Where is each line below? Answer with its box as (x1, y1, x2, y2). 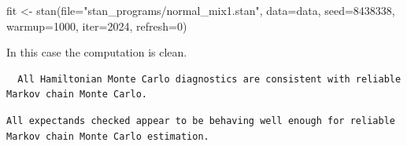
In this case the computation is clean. (6, 44, 187, 60)
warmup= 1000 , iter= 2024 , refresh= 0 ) (6, 17, 187, 34)
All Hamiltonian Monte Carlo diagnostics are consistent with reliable (17, 73, 401, 85)
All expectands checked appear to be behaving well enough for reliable (6, 115, 395, 126)
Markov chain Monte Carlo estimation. (6, 130, 209, 142)
